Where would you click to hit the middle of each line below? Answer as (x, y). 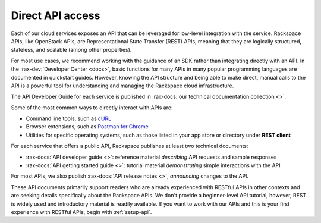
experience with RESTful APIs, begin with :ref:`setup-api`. (81, 212)
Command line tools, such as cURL (69, 118)
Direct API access (56, 15)
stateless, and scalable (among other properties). (71, 50)
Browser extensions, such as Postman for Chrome (87, 127)
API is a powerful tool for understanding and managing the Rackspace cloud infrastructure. (122, 86)
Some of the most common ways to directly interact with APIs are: (92, 108)
